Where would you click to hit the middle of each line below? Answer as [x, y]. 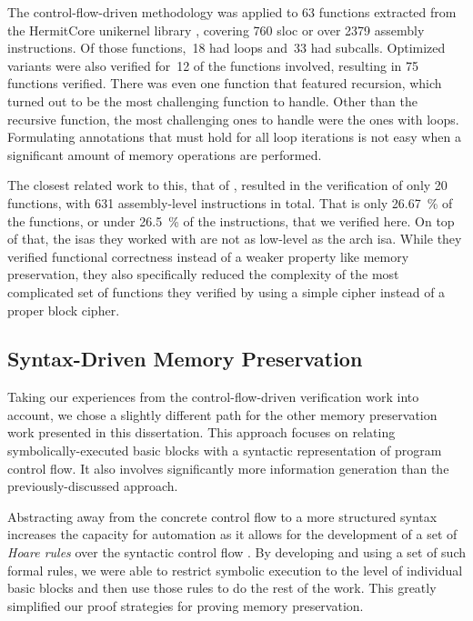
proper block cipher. [64, 310]
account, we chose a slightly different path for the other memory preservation [222, 414]
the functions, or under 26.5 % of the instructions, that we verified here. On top [231, 220]
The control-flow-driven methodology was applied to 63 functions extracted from [232, 12]
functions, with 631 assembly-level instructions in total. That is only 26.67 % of [230, 202]
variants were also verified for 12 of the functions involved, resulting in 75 [213, 65]
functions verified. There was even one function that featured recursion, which [225, 83]
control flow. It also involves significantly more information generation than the [228, 468]
